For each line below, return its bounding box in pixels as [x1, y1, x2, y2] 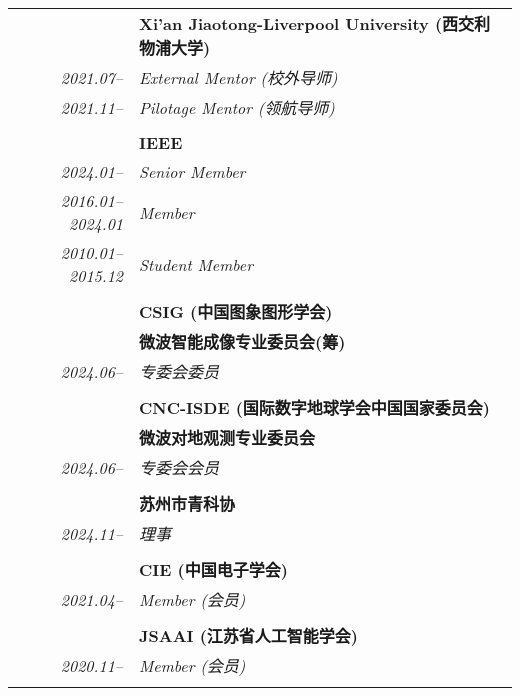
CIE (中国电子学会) [139, 558, 288, 581]
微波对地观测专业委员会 [139, 426, 316, 449]
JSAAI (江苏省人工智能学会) [139, 624, 358, 647]
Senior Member [139, 160, 246, 183]
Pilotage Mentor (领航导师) [139, 96, 335, 119]
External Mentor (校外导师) [139, 66, 338, 89]
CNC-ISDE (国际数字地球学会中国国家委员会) [139, 396, 490, 419]
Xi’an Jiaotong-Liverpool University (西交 [139, 12, 475, 35]
